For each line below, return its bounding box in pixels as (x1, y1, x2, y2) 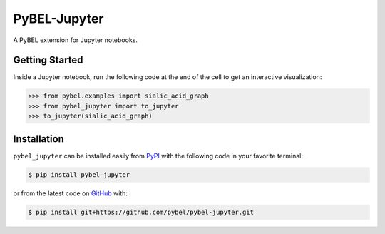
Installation (13, 133, 64, 145)
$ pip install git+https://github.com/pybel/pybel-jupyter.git (28, 208, 255, 216)
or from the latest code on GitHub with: (13, 189, 128, 198)
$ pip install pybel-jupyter (28, 171, 130, 178)
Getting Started (13, 54, 83, 66)
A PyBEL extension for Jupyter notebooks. (13, 36, 138, 44)
